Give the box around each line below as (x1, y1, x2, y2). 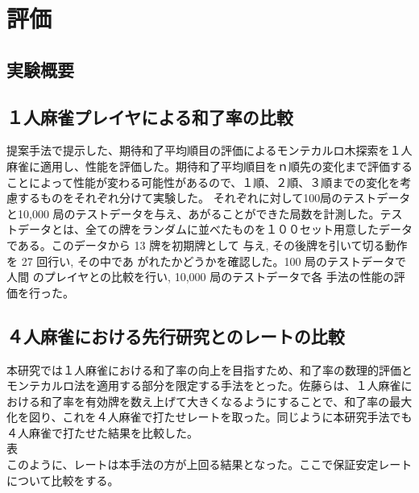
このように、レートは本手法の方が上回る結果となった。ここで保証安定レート (6, 456, 413, 473)
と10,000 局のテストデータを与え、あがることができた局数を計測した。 (6, 205, 380, 222)
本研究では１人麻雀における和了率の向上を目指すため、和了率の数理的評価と (6, 361, 413, 378)
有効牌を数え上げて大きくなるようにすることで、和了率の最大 (85, 392, 413, 409)
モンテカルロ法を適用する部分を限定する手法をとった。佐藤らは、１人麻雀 (6, 377, 401, 394)
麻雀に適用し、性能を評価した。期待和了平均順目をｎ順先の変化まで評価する (6, 157, 413, 174)
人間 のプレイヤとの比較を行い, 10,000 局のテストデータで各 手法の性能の (6, 268, 394, 285)
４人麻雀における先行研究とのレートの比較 (6, 323, 345, 348)
